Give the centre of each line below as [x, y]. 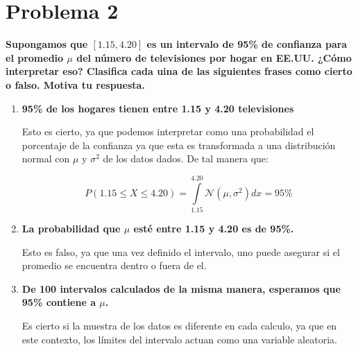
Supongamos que [47, 44]
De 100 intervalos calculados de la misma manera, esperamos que [181, 288]
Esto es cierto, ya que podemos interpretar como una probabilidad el [168, 131]
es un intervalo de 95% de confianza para [247, 44]
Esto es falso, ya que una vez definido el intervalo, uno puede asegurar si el [181, 251]
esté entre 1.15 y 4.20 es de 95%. [214, 228]
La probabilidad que [71, 228]
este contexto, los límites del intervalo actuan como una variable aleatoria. [179, 339]
